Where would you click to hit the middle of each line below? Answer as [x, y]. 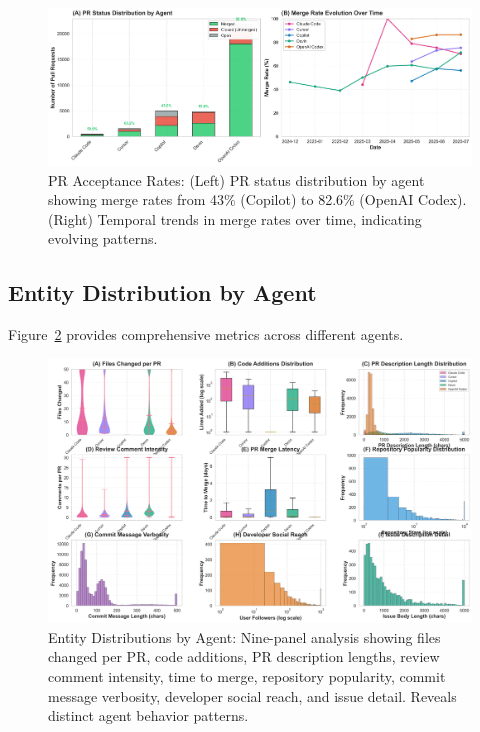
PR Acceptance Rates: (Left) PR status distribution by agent [236, 179]
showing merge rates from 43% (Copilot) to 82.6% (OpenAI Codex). [257, 199]
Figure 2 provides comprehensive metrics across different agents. [206, 334]
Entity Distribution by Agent [162, 292]
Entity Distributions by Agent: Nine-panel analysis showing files [244, 636]
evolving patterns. [103, 238]
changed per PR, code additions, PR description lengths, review [244, 656]
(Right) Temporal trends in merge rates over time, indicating [235, 218]
